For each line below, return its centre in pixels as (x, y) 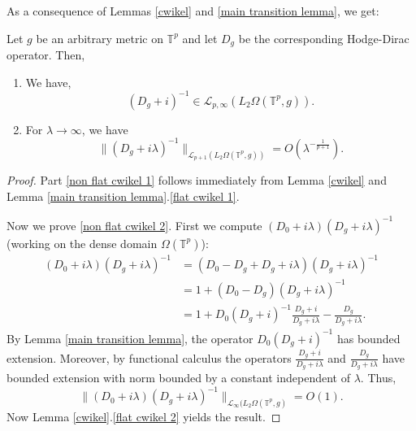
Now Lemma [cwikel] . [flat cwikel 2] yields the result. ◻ (144, 416)
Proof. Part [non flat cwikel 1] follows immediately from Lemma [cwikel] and (197, 180)
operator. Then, (46, 55)
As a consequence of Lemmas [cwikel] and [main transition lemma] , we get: (193, 11)
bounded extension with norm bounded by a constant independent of (178, 377)
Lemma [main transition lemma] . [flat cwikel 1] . (123, 196)
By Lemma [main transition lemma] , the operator (130, 338)
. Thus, (378, 377)
